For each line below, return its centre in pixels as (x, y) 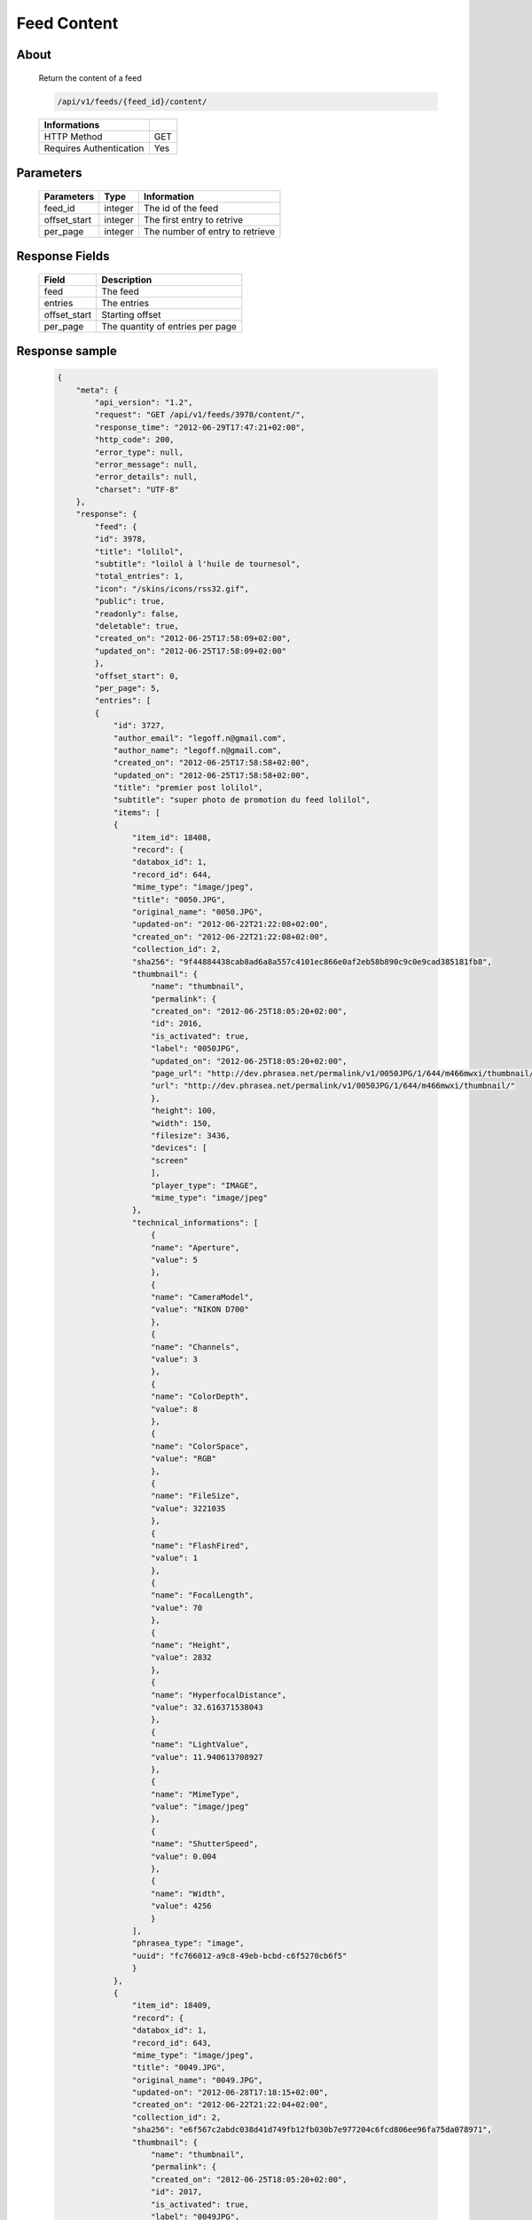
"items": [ (137, 812)
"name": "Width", (188, 1893)
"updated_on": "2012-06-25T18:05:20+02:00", (249, 1061)
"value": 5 (175, 1260)
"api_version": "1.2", (144, 402)
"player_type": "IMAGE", (205, 1185)
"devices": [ (179, 1148)
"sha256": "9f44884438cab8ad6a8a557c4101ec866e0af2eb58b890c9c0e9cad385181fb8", (312, 962)
